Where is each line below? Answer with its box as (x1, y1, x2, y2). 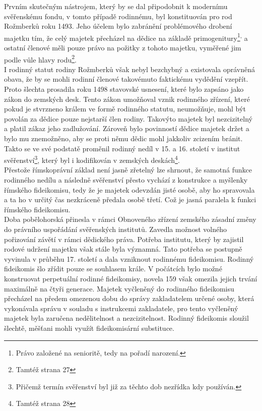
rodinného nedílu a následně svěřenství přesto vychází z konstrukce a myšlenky (4, 174, 248, 185)
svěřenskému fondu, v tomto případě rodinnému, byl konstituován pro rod (4, 11, 232, 21)
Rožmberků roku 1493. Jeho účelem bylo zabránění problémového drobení (4, 21, 232, 31)
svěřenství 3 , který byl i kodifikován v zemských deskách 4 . (4, 153, 180, 165)
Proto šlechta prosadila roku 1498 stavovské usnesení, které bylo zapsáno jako (4, 84, 244, 94)
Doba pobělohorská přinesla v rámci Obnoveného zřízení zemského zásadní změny (4, 214, 256, 224)
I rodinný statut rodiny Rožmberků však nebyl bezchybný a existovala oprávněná (4, 64, 255, 74)
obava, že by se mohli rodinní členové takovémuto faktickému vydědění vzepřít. (4, 74, 248, 84)
